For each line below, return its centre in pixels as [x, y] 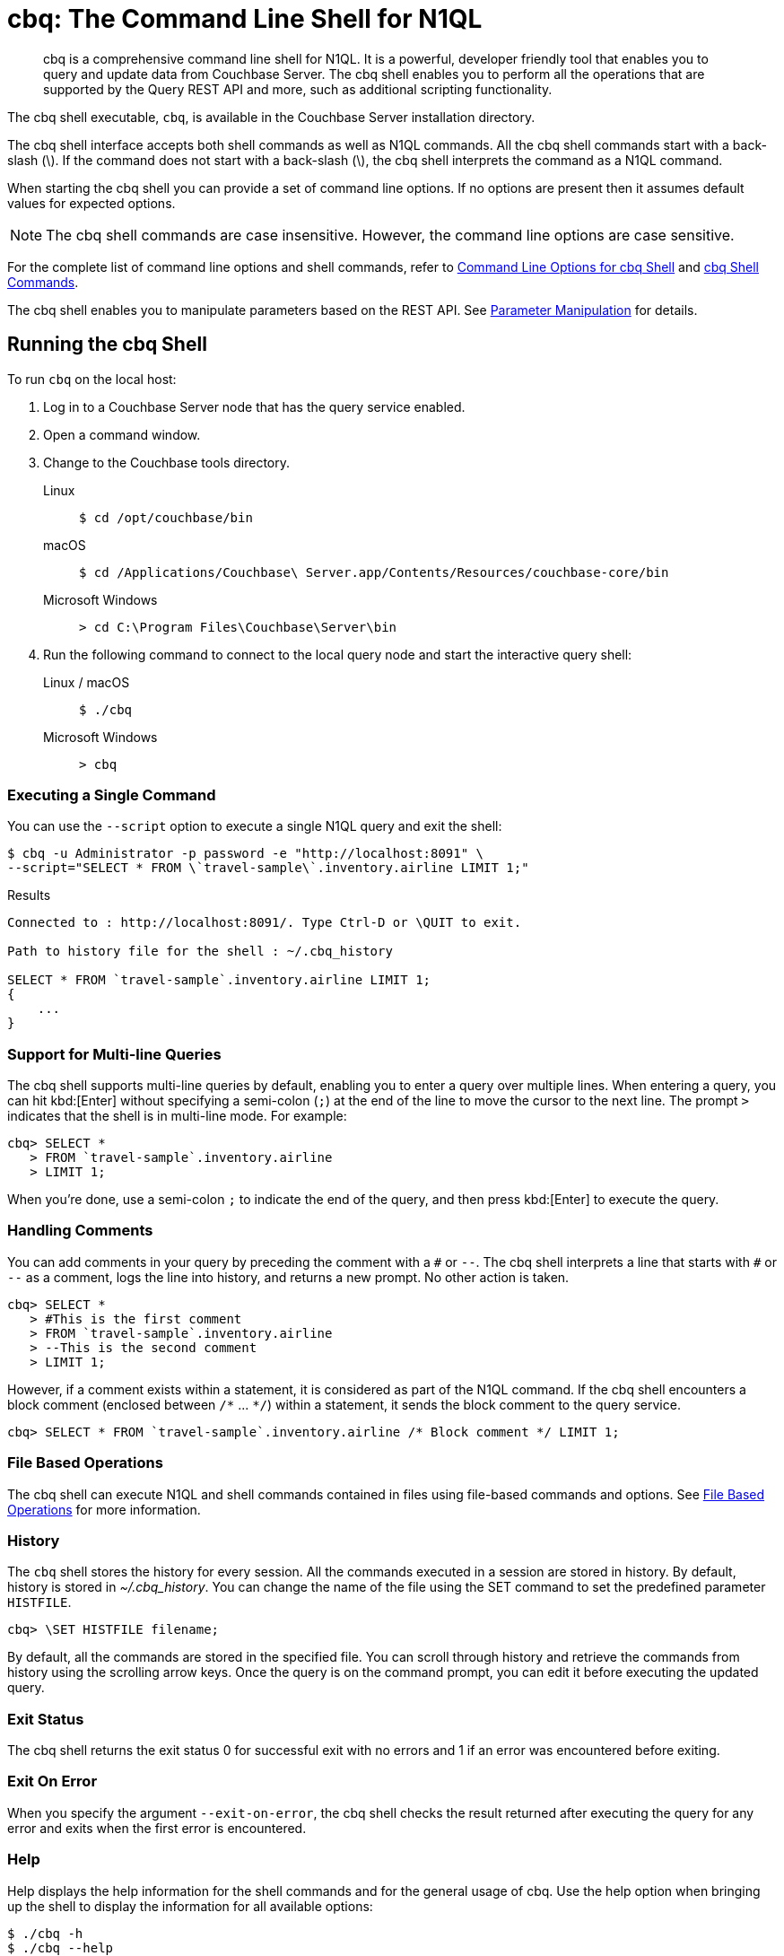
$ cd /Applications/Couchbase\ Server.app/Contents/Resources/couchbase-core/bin [374, 572]
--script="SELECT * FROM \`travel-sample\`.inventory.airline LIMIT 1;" [268, 868]
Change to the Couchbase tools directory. [167, 462]
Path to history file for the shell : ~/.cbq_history [200, 952]
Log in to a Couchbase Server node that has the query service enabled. [254, 406]
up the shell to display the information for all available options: [190, 1906]
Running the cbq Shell [107, 345]
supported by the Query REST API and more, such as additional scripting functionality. [298, 89]
